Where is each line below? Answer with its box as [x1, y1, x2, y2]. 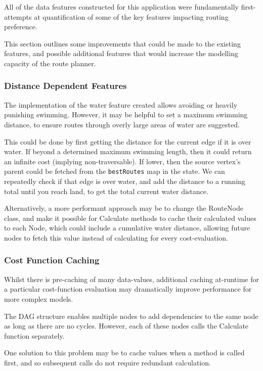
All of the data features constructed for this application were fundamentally [4, 2, 239, 12]
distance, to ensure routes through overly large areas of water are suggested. [4, 119, 240, 129]
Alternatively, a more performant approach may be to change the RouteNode [4, 203, 243, 213]
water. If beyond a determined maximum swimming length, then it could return [4, 146, 252, 157]
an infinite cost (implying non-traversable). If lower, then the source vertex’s [4, 156, 241, 166]
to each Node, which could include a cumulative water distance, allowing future [4, 222, 250, 233]
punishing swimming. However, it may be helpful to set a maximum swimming [4, 109, 248, 120]
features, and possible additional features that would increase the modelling [4, 48, 238, 59]
